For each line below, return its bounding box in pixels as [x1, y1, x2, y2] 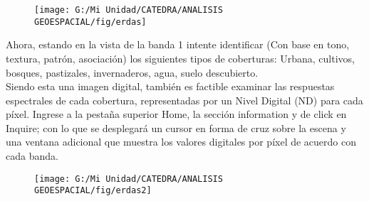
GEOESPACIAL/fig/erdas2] [34, 185, 152, 196]
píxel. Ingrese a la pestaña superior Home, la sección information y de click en [6, 107, 347, 121]
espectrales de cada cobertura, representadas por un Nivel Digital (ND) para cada [6, 92, 363, 107]
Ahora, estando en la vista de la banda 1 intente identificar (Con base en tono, [6, 37, 350, 52]
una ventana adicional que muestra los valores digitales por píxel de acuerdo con [6, 134, 357, 149]
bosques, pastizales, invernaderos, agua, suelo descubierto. [6, 65, 259, 80]
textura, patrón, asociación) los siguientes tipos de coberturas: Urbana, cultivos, [6, 50, 355, 65]
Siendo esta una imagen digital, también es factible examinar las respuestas [6, 79, 335, 94]
